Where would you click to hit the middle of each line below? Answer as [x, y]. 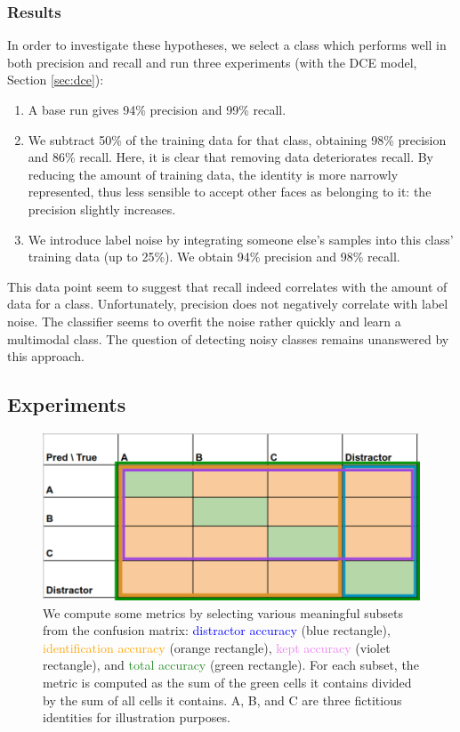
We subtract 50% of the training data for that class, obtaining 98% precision [237, 139]
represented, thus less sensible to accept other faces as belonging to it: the [230, 192]
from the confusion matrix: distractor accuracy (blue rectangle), [217, 630]
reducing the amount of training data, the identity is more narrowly [213, 174]
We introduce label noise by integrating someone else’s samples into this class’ [241, 239]
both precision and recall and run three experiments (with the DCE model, [212, 62]
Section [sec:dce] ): [56, 80]
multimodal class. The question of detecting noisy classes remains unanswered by [228, 338]
